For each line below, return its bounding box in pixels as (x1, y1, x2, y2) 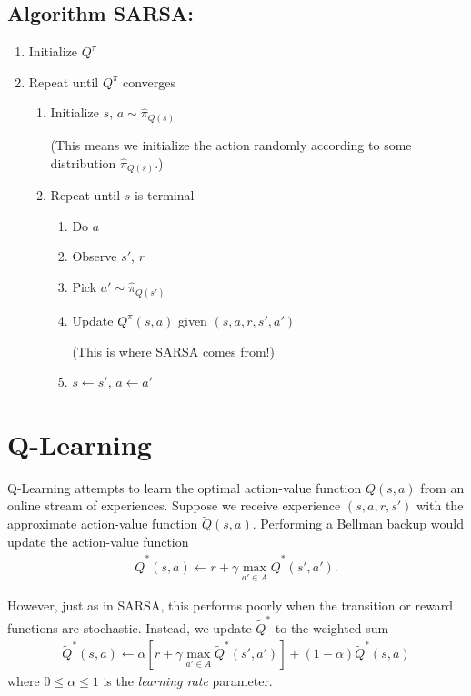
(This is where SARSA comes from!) (72, 341, 275, 360)
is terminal (134, 186, 195, 205)
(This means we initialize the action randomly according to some (50, 135, 412, 154)
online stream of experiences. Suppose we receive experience (7, 496, 341, 515)
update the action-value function (7, 531, 189, 550)
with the (416, 496, 464, 515)
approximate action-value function (7, 514, 198, 533)
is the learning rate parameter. (103, 671, 273, 691)
